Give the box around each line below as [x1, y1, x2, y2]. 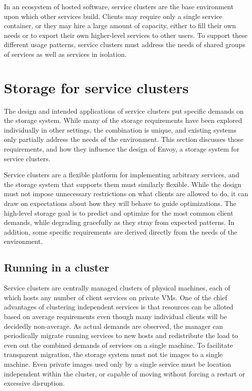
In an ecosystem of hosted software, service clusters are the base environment [4, 1, 234, 11]
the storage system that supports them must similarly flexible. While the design [4, 179, 242, 189]
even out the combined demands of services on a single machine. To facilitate [4, 340, 233, 350]
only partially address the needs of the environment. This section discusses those [4, 134, 244, 144]
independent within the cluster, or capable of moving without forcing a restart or [4, 368, 245, 378]
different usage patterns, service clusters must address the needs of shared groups [4, 39, 245, 50]
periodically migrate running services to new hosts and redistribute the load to [4, 330, 238, 340]
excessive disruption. [4, 378, 65, 388]
